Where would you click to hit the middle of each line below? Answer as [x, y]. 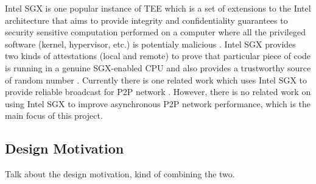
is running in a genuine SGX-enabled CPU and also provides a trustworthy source [158, 67]
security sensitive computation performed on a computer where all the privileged [155, 32]
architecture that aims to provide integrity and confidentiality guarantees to [146, 20]
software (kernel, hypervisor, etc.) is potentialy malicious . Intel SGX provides [150, 44]
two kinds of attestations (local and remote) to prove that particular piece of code [158, 56]
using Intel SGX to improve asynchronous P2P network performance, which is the [158, 103]
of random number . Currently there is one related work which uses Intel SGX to [156, 80]
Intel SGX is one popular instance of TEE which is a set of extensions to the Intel [158, 8]
